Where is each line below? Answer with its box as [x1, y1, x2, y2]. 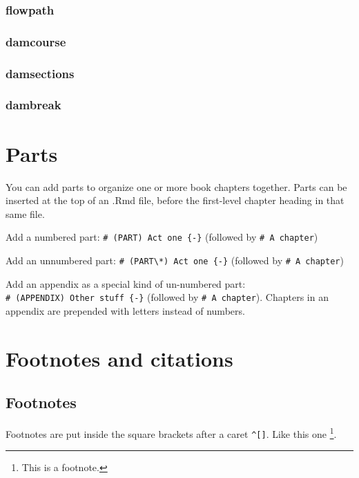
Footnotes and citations [6, 344, 233, 372]
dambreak [6, 96, 61, 113]
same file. [6, 206, 45, 221]
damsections [6, 64, 75, 82]
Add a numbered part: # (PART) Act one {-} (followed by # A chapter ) [6, 230, 318, 244]
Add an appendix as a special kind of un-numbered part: [6, 276, 246, 291]
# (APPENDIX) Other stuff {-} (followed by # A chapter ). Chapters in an [6, 290, 329, 304]
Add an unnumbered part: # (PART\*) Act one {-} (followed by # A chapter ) [6, 252, 344, 267]
